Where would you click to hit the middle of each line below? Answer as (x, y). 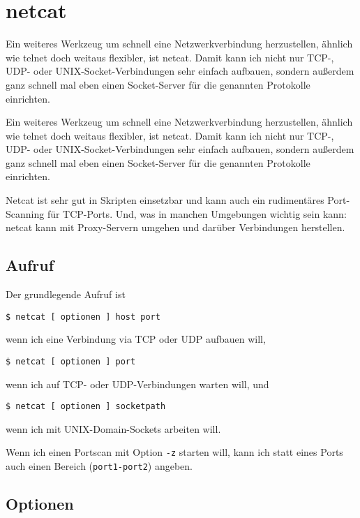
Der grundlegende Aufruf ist (66, 294)
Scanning (25, 213)
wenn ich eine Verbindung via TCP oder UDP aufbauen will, (136, 339)
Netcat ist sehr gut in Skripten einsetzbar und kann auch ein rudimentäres (165, 200)
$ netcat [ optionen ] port (71, 361)
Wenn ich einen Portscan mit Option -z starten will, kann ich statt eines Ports (174, 452)
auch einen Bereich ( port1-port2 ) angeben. (99, 466)
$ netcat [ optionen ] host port (83, 317)
